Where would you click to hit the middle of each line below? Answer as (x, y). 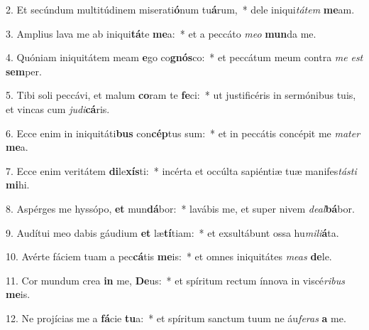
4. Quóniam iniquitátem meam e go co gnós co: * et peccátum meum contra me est (184, 57)
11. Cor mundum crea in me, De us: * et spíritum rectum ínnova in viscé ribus (175, 280)
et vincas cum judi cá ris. (58, 108)
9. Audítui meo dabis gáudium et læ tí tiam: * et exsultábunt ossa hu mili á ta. (172, 232)
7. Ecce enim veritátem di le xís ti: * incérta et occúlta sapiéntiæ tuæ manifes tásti (181, 170)
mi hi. (18, 185)
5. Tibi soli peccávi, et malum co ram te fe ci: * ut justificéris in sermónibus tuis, (181, 95)
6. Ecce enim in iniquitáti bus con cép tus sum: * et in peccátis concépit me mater (183, 133)
